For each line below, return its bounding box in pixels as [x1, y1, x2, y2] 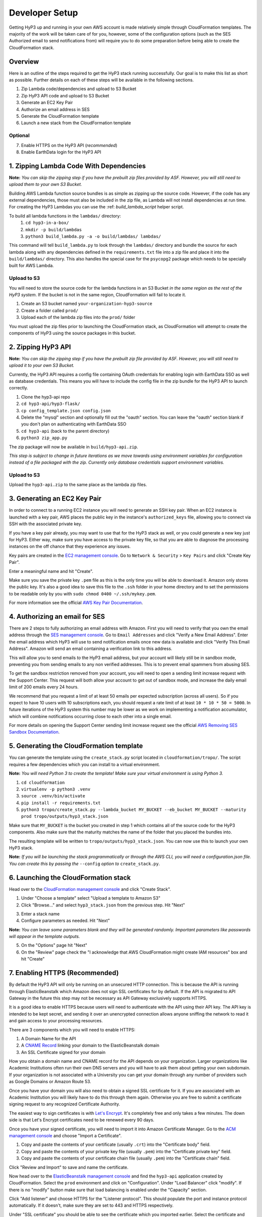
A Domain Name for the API [21, 1035, 76, 1041]
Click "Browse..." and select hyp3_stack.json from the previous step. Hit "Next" [21, 902, 185, 908]
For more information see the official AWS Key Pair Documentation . [9, 600, 143, 606]
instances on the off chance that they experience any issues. [9, 543, 131, 550]
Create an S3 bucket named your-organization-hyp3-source [21, 301, 153, 307]
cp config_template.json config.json [21, 408, 111, 413]
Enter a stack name [21, 911, 60, 917]
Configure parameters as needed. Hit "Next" [21, 918, 110, 923]
